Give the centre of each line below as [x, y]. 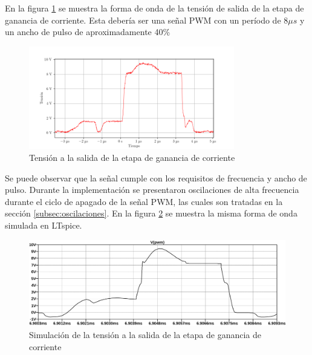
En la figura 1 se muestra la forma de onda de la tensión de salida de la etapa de [154, 8]
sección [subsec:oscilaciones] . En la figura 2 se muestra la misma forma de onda [151, 213]
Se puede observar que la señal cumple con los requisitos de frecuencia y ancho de [156, 177]
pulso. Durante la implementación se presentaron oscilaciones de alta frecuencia [152, 190]
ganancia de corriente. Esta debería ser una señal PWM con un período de [143, 20]
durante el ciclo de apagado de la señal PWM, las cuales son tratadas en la [144, 201]
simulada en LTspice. [44, 225]
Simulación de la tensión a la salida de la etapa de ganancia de [145, 334]
